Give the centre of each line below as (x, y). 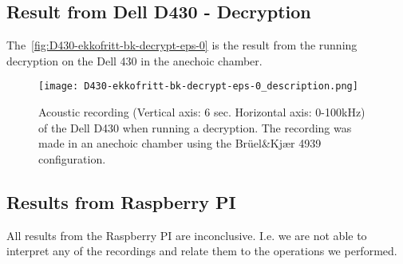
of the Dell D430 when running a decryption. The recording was (195, 127)
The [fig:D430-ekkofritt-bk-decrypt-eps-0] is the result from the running (182, 45)
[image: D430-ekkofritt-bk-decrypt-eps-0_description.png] (198, 87)
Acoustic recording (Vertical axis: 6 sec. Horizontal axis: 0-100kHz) (202, 112)
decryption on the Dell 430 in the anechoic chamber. (134, 60)
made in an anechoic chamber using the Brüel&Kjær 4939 (180, 143)
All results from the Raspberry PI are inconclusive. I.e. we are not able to (187, 235)
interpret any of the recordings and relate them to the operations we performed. (202, 251)
